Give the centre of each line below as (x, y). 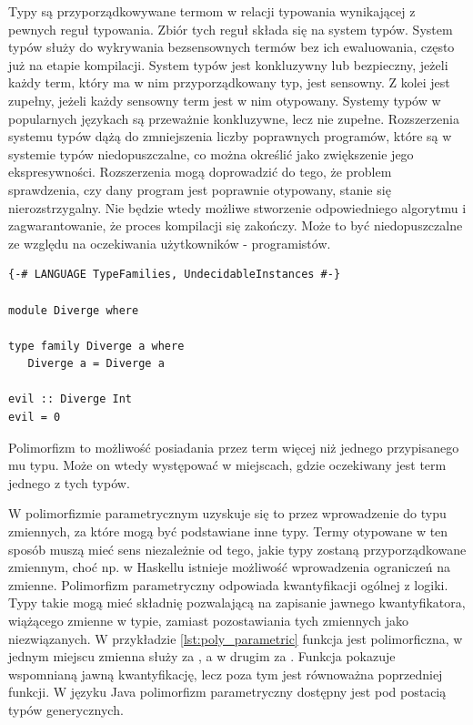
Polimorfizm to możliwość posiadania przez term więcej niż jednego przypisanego (234, 447)
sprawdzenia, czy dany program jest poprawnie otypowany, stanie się (200, 189)
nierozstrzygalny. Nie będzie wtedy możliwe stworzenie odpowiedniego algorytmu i (237, 207)
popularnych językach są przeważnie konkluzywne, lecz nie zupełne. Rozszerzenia (234, 118)
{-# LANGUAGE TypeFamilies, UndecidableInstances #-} (175, 275)
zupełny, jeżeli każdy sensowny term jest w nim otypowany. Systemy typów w (225, 100)
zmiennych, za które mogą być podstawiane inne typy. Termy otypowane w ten (228, 531)
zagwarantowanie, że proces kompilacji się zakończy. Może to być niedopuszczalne (236, 225)
